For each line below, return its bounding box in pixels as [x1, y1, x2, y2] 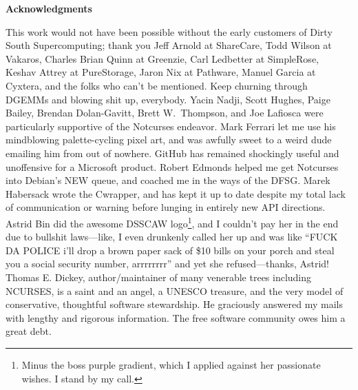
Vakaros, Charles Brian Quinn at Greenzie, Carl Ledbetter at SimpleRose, [6, 51, 319, 65]
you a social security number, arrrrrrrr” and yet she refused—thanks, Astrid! [6, 256, 329, 271]
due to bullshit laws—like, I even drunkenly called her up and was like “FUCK [6, 229, 338, 244]
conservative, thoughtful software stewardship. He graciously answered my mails [6, 297, 343, 311]
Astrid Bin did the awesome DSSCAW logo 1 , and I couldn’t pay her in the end [6, 214, 339, 230]
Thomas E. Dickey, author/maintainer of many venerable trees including [6, 269, 312, 284]
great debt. [6, 324, 52, 338]
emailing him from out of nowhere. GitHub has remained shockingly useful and [6, 145, 339, 160]
